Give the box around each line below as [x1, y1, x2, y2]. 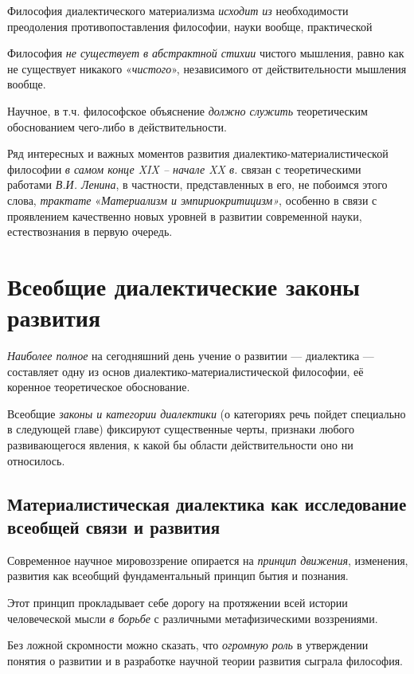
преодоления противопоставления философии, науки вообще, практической [7, 18, 373, 34]
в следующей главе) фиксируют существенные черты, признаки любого [7, 421, 354, 437]
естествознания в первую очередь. [7, 223, 173, 240]
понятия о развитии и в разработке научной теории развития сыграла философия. [7, 652, 403, 668]
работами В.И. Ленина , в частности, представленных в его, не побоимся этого [7, 176, 388, 193]
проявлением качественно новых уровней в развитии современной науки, [7, 207, 362, 224]
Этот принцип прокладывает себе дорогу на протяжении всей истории [7, 594, 348, 610]
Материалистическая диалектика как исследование [7, 491, 407, 515]
